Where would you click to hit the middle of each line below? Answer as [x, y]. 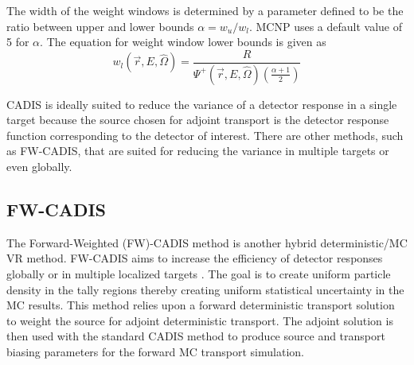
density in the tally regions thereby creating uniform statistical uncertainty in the [205, 289]
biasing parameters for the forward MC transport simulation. [155, 352]
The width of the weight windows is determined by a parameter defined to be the [205, 10]
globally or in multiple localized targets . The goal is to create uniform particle [199, 274]
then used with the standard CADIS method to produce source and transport [196, 336]
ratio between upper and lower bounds [100, 26]
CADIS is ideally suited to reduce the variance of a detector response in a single [202, 104]
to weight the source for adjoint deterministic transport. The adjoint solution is [200, 320]
